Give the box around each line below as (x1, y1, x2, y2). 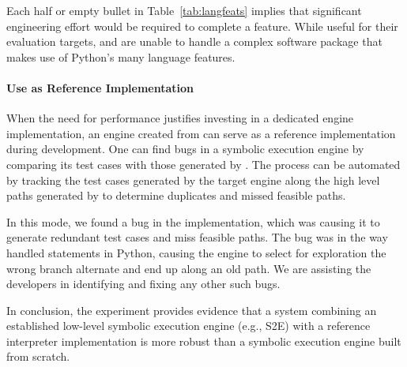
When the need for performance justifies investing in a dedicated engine (6, 110, 354, 126)
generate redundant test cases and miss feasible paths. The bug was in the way (6, 229, 388, 245)
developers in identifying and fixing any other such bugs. (6, 275, 281, 292)
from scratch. (6, 348, 70, 365)
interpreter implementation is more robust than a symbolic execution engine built (6, 332, 401, 349)
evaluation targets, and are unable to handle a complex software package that (6, 33, 383, 50)
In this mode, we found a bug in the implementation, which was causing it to (6, 213, 380, 230)
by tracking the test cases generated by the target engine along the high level (6, 171, 380, 188)
